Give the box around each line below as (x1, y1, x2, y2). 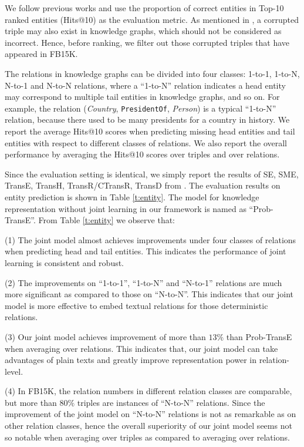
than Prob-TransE (226, 330, 292, 342)
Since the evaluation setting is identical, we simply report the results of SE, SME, (5, 167, 299, 180)
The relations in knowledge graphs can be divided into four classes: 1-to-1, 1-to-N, (5, 67, 300, 79)
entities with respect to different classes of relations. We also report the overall (5, 136, 287, 149)
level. (5, 365, 23, 377)
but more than (5, 396, 57, 408)
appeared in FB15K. (5, 48, 78, 60)
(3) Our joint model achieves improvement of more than (5, 330, 206, 342)
